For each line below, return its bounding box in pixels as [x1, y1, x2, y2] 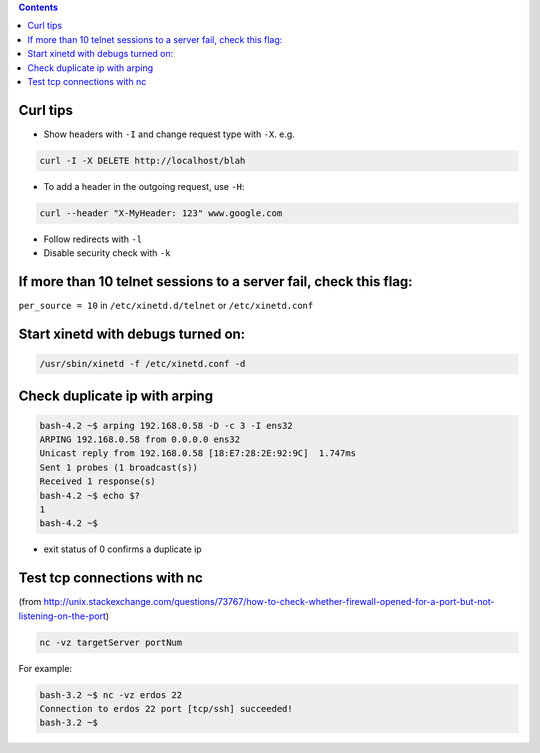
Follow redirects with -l [43, 233, 143, 245]
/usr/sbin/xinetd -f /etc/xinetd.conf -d [39, 358, 246, 370]
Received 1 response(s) [39, 476, 157, 487]
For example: [18, 662, 73, 674]
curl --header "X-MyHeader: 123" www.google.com [39, 207, 283, 219]
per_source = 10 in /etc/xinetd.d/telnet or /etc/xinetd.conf [18, 300, 314, 312]
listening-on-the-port [18, 610, 107, 622]
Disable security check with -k [43, 247, 171, 259]
